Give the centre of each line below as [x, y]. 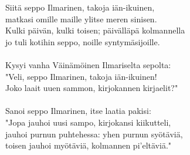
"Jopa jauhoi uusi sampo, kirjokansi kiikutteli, [88, 122]
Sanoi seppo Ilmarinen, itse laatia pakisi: [78, 111]
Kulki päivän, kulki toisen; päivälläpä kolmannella [95, 30]
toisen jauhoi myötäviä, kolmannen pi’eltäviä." [89, 145]
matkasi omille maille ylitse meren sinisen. [81, 18]
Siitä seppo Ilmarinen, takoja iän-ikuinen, [80, 7]
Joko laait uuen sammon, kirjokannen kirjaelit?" [92, 88]
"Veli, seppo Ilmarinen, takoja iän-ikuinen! [81, 76]
